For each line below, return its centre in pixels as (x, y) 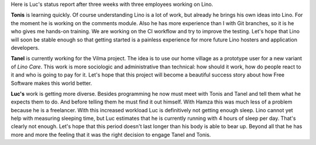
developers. (25, 47)
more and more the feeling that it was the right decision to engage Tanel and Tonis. (111, 134)
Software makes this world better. (51, 83)
